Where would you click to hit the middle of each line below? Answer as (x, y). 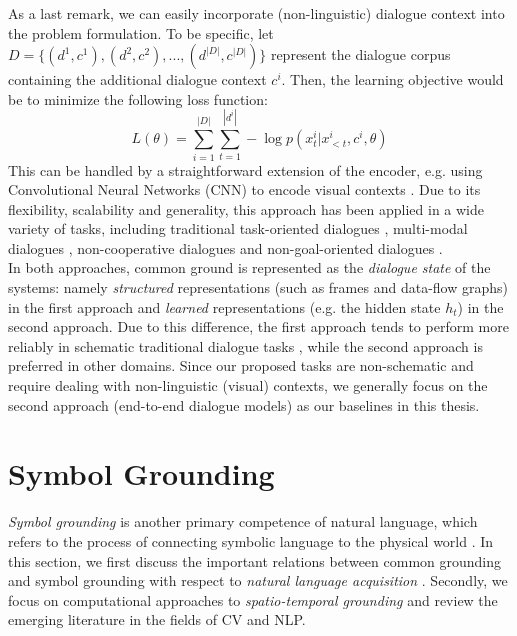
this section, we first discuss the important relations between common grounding (255, 560)
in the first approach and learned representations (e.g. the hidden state (224, 306)
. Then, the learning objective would (392, 79)
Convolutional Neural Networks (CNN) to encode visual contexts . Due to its (244, 189)
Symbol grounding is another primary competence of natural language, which (243, 521)
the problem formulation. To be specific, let (141, 32)
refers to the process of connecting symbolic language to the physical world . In (251, 540)
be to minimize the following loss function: (138, 98)
